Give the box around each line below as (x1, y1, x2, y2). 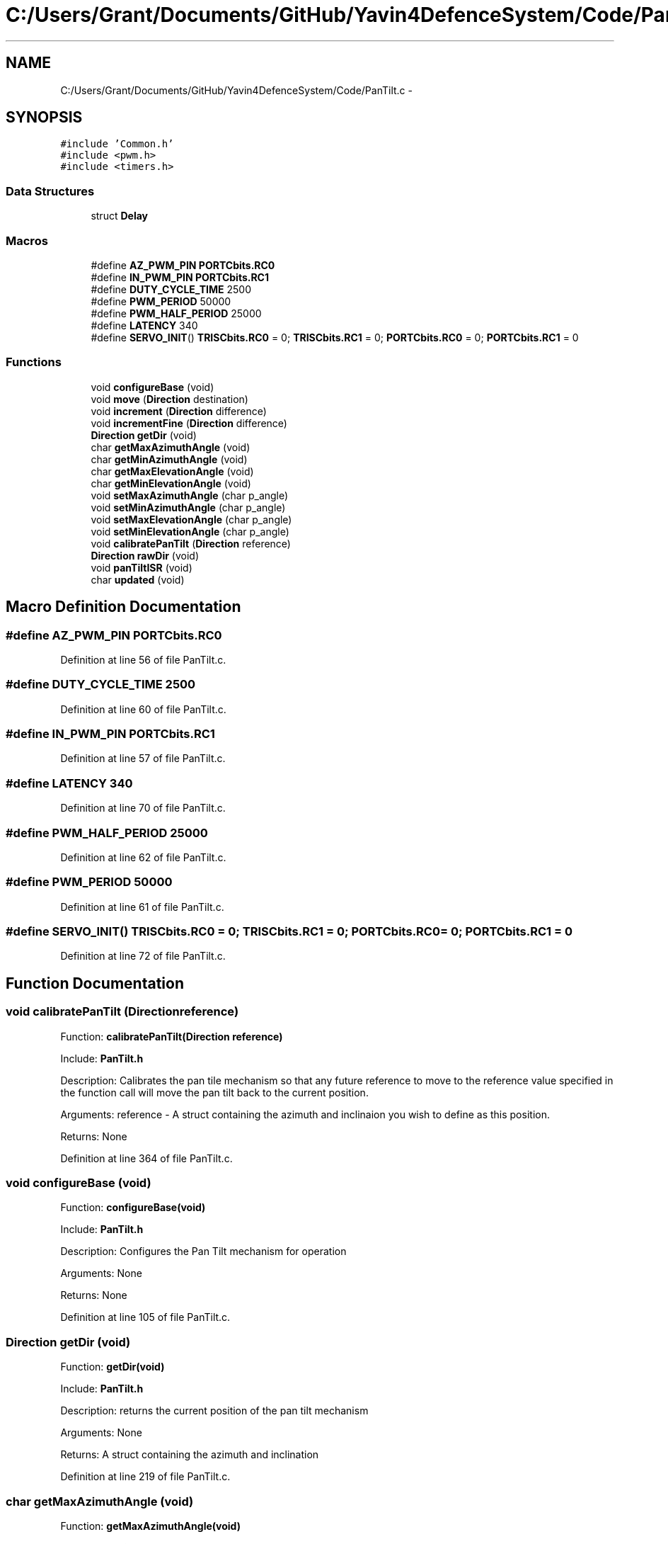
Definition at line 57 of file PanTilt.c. (60, 752, 226, 765)
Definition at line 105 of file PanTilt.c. (60, 1311, 231, 1324)
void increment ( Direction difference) (91, 404, 267, 417)
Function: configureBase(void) (60, 1201, 206, 1214)
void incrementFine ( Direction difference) (91, 416, 287, 429)
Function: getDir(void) (60, 1361, 165, 1373)
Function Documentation (6, 974, 184, 992)
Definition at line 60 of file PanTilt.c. (60, 703, 226, 715)
